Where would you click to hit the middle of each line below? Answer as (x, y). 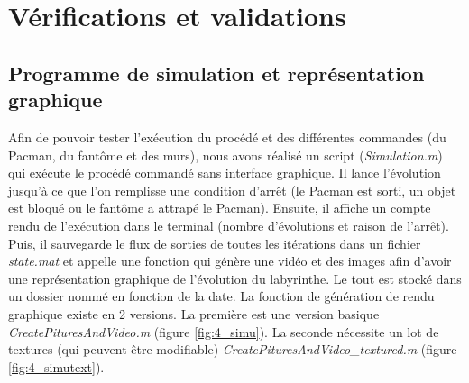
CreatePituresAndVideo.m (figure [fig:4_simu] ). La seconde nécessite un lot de (224, 331)
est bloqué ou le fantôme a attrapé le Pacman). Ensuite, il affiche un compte (220, 208)
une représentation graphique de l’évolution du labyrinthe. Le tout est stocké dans (235, 278)
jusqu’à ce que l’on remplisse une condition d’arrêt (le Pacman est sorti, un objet (232, 190)
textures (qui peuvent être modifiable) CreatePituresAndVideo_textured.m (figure (233, 349)
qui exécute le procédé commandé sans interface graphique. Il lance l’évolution (225, 173)
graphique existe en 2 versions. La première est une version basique (194, 313)
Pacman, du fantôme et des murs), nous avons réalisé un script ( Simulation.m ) (225, 155)
